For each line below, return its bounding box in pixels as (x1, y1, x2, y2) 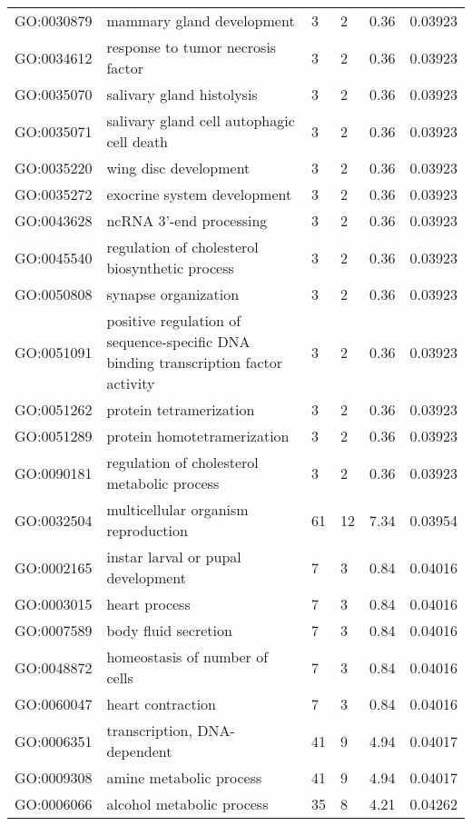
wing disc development (106, 157, 251, 178)
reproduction (106, 520, 188, 541)
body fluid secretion (106, 620, 232, 641)
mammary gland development (106, 10, 295, 31)
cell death (106, 131, 169, 152)
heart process (106, 593, 191, 614)
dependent (106, 741, 172, 761)
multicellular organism (106, 499, 249, 520)
